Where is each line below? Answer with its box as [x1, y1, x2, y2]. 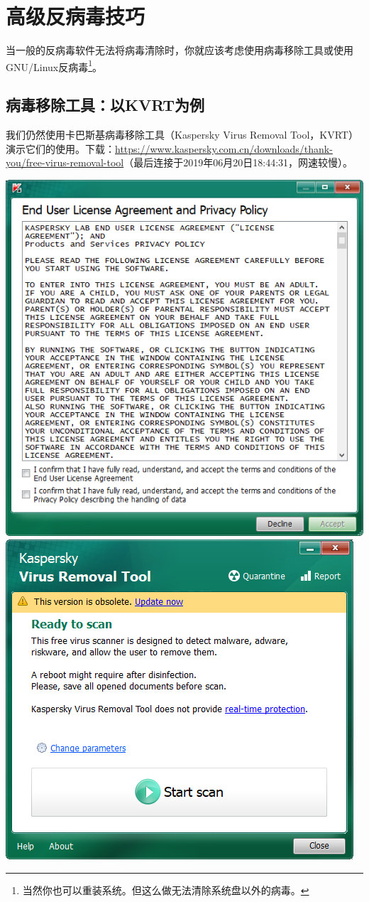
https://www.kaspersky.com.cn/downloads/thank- [115, 141, 333, 156]
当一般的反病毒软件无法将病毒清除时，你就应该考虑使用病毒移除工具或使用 [6, 43, 353, 58]
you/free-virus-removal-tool [6, 155, 124, 170]
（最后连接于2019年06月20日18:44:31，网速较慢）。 [123, 155, 353, 170]
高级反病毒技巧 [6, 1, 145, 31]
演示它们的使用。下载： [6, 141, 115, 156]
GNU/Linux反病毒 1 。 [6, 57, 103, 74]
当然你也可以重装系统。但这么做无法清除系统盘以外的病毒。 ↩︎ [22, 882, 309, 897]
